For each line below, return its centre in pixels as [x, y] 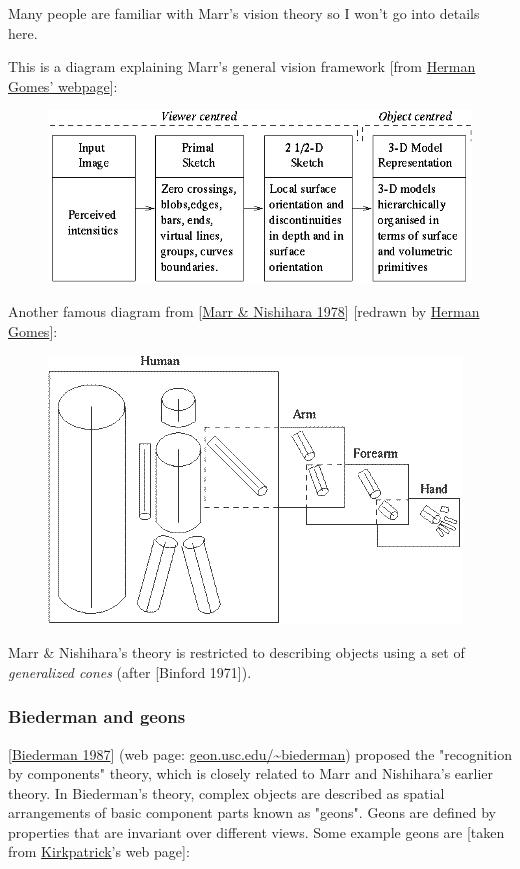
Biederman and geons [97, 716]
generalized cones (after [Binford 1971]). [130, 671]
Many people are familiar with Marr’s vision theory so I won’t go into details [244, 13]
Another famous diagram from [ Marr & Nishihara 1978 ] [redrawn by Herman [244, 311]
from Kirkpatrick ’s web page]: [99, 851]
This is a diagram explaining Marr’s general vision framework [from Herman [242, 66]
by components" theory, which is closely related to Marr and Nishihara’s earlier [251, 773]
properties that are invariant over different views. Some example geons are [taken [256, 831]
